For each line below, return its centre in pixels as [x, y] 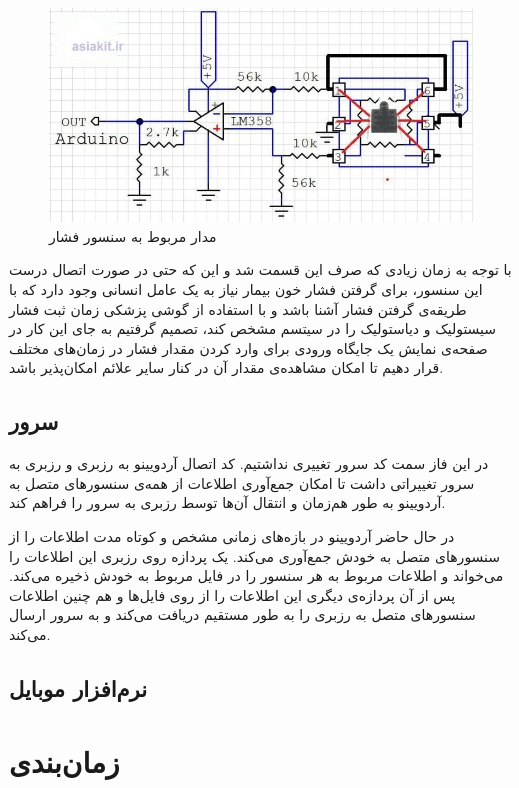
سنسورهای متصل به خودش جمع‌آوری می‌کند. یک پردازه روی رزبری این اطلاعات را [255, 555]
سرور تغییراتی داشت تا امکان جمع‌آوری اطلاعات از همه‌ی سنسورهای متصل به [242, 482]
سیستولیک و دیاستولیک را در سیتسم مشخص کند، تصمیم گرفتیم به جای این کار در [253, 328]
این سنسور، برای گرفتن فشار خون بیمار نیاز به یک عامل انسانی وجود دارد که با [246, 288]
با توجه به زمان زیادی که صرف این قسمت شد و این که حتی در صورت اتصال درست [260, 269]
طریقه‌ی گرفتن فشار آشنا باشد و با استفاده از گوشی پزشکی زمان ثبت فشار [238, 308]
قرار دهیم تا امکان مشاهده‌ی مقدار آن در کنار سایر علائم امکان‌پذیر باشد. [226, 367]
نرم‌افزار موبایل [78, 687]
